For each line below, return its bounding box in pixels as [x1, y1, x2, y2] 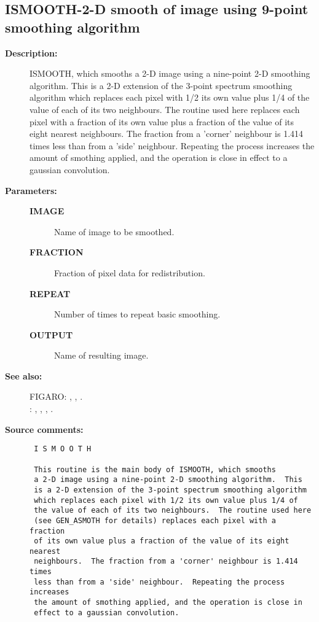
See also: [5, 369, 42, 382]
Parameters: [5, 184, 57, 196]
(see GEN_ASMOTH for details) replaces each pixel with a [34, 516, 276, 525]
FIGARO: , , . [30, 390, 83, 403]
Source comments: [5, 422, 84, 435]
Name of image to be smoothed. [54, 225, 175, 238]
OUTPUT [30, 328, 73, 341]
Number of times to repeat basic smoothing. [54, 308, 221, 321]
